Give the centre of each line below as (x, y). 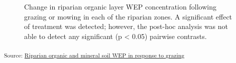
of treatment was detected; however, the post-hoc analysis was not (126, 26)
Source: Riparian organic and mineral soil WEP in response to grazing (94, 55)
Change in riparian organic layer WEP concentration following (120, 6)
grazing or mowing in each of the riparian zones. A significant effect (128, 16)
